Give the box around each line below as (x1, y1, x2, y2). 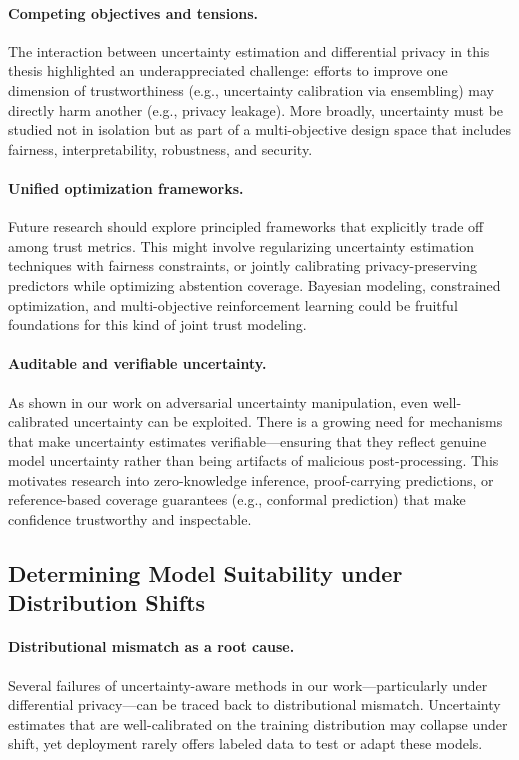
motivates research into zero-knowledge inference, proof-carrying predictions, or (8, 469, 494, 490)
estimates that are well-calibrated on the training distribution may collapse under (8, 713, 508, 734)
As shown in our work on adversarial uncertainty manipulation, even (8, 391, 429, 412)
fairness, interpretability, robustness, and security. (8, 138, 313, 159)
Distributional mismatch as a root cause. (8, 636, 295, 657)
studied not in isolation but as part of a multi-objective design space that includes (8, 119, 511, 140)
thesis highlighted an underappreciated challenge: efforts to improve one (8, 60, 448, 81)
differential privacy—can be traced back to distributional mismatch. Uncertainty (8, 694, 501, 715)
